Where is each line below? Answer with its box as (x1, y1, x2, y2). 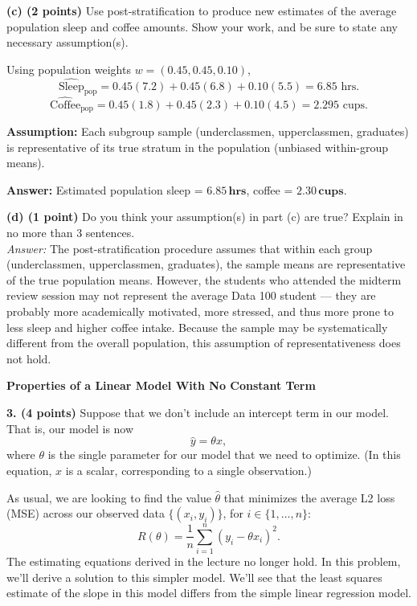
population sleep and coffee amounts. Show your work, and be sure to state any (6, 18, 398, 35)
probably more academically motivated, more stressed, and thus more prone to (6, 303, 394, 319)
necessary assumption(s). (6, 34, 129, 51)
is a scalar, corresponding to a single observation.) (65, 461, 312, 478)
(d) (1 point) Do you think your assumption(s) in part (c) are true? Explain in (6, 208, 403, 225)
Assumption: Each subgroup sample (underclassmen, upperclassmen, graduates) (6, 123, 409, 140)
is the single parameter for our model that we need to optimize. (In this (47, 446, 401, 463)
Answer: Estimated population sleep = (6, 181, 203, 198)
